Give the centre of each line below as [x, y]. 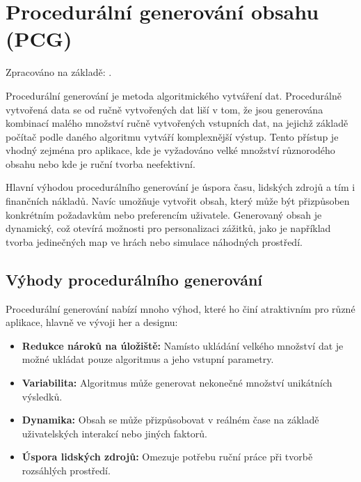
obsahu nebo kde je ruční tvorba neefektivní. [101, 163]
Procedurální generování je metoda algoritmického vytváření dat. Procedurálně [174, 95]
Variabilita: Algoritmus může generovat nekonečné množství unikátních [177, 383]
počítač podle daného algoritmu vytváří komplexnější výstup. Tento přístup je [172, 136]
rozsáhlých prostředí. [66, 470]
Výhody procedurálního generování [134, 279]
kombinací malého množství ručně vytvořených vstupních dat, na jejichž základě [177, 123]
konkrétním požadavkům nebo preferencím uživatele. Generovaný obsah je [164, 214]
